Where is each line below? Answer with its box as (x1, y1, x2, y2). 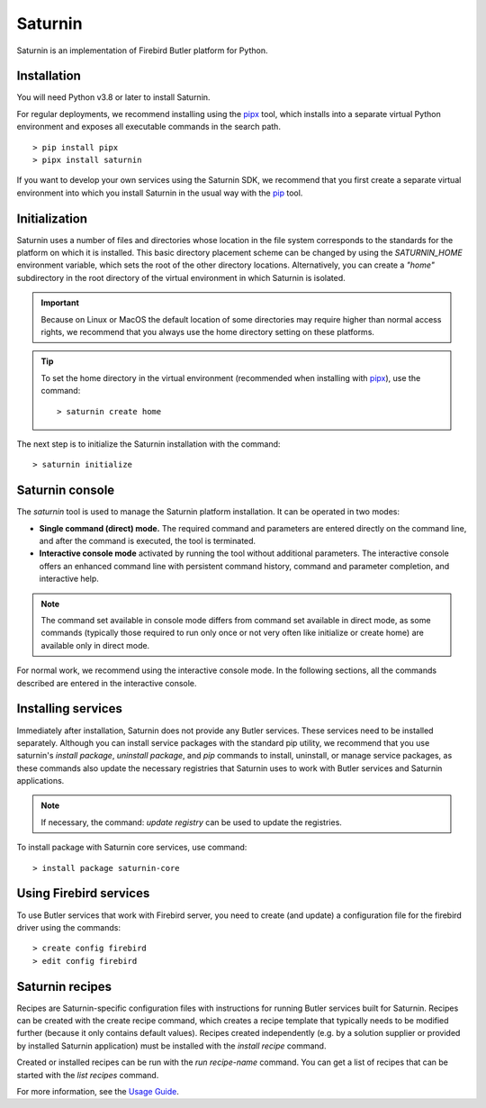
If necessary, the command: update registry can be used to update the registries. (40, 816, 342, 828)
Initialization (16, 211, 88, 226)
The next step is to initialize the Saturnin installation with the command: (16, 439, 281, 450)
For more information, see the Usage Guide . (16, 1085, 180, 1096)
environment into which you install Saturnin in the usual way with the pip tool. (16, 187, 303, 198)
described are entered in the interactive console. (16, 677, 197, 688)
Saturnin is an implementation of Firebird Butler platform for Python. (16, 45, 268, 56)
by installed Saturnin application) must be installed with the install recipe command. (16, 1040, 327, 1051)
